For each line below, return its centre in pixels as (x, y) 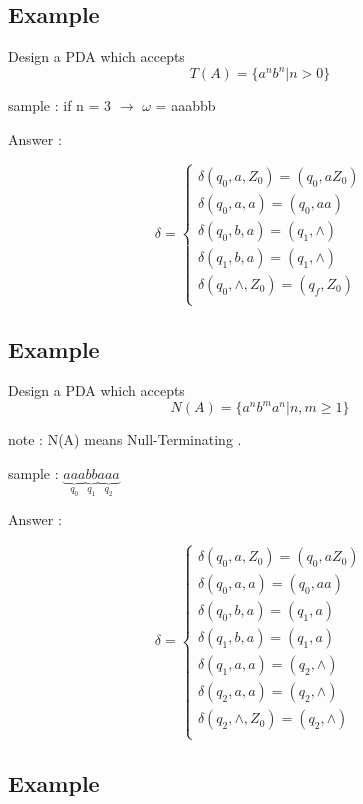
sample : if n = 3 (60, 105)
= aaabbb (185, 105)
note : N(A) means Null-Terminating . (125, 439)
